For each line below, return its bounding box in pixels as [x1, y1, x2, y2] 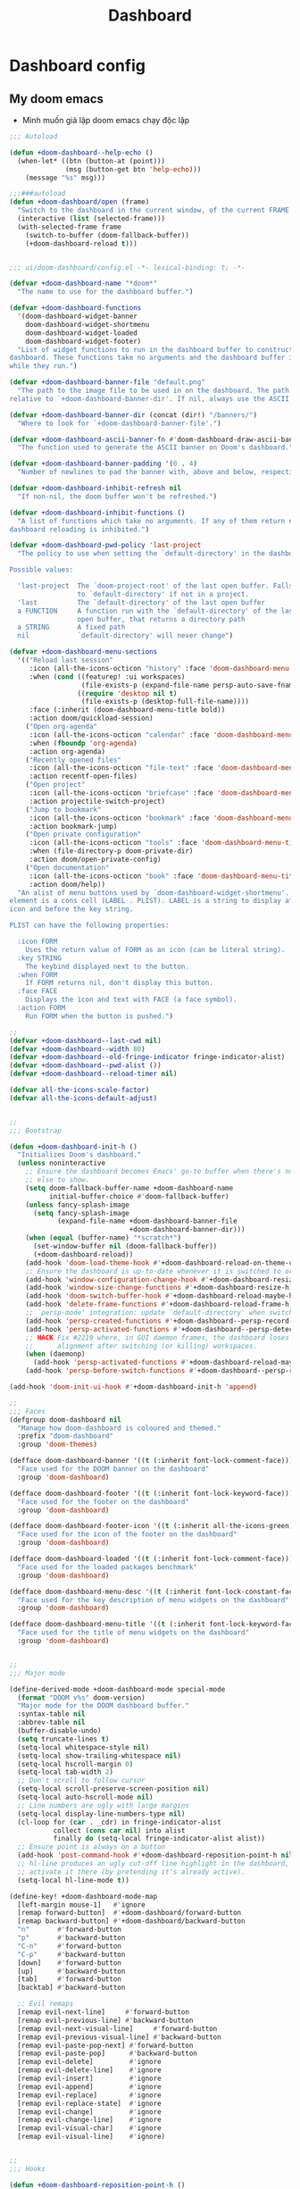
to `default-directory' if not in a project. [77, 589, 250, 598]
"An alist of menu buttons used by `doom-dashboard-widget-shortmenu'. [17, 888, 290, 898]
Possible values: [9, 565, 74, 574]
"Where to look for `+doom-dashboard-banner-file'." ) [17, 419, 221, 428]
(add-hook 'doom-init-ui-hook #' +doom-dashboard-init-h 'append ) [9, 1383, 257, 1391]
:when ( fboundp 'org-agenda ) [29, 739, 138, 748]
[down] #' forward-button [17, 1958, 122, 1968]
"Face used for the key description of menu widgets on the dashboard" [17, 1595, 290, 1604]
